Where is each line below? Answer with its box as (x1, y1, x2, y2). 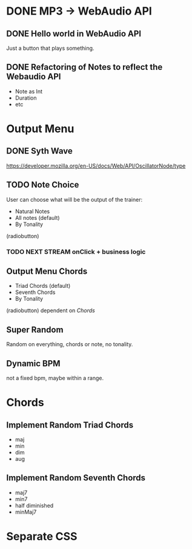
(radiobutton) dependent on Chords (6, 307, 95, 314)
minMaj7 (15, 508, 37, 516)
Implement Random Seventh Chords (6, 472, 146, 483)
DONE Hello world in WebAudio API (6, 29, 141, 39)
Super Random (6, 324, 64, 335)
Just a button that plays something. (6, 44, 94, 52)
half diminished (15, 502, 54, 509)
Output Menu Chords (6, 266, 88, 276)
